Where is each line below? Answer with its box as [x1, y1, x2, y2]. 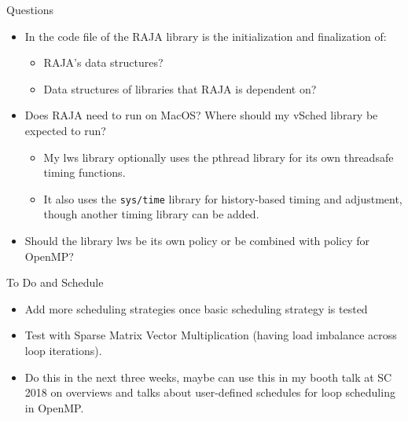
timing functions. [43, 164, 126, 181]
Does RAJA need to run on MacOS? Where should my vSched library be [24, 107, 378, 123]
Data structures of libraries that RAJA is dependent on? [43, 80, 317, 97]
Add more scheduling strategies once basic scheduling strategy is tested [24, 300, 368, 317]
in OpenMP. [24, 399, 84, 416]
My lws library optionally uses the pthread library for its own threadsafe [43, 148, 394, 165]
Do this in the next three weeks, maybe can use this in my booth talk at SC [24, 368, 392, 385]
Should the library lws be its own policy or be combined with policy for [24, 232, 370, 248]
